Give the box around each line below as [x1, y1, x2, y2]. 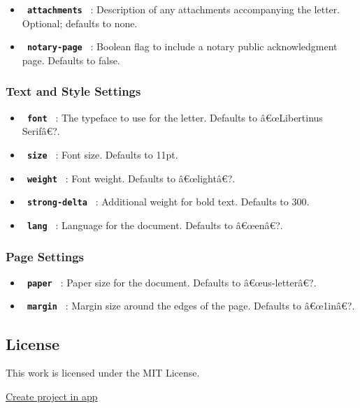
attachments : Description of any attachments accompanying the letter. [27, 2, 340, 16]
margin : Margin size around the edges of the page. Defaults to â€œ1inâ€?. [27, 298, 355, 313]
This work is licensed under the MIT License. [6, 365, 200, 380]
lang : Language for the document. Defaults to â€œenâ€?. [27, 217, 283, 232]
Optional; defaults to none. [22, 15, 138, 30]
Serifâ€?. [22, 124, 60, 138]
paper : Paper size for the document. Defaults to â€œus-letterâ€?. [27, 275, 317, 289]
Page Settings [6, 247, 84, 265]
